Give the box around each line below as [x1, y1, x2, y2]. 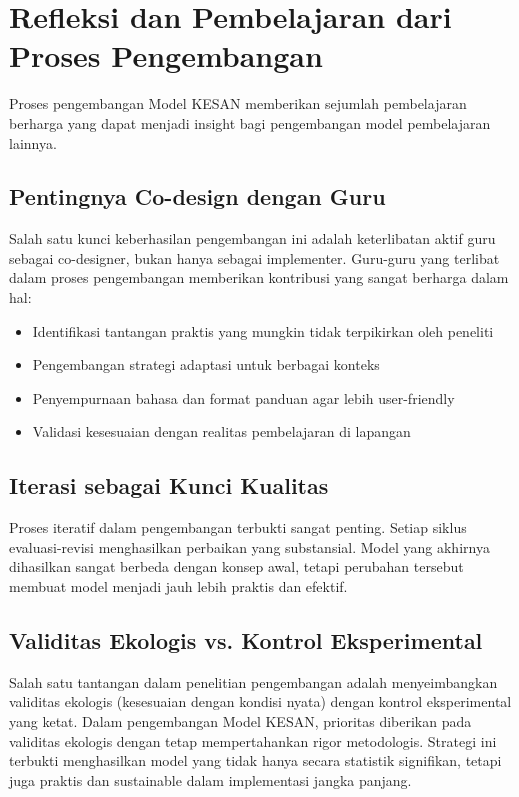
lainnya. [9, 132, 57, 153]
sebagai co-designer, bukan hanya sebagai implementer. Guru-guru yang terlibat [9, 247, 500, 268]
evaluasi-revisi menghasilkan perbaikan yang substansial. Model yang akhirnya [9, 536, 490, 557]
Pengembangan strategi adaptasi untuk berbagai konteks [32, 354, 380, 375]
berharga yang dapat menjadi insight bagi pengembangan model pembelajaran [9, 112, 491, 133]
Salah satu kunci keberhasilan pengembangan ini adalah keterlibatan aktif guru [9, 228, 496, 249]
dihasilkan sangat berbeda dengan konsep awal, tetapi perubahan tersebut [9, 556, 464, 577]
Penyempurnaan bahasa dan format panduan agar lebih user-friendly [32, 387, 455, 408]
